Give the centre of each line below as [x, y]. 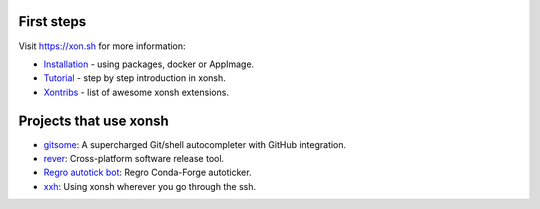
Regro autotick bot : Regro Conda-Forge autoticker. [147, 172]
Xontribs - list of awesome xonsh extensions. [136, 92]
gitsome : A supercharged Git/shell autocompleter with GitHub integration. [195, 144]
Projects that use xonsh [93, 120]
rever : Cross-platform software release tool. [134, 158]
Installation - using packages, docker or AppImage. [149, 64]
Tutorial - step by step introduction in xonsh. [134, 78]
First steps [52, 21]
